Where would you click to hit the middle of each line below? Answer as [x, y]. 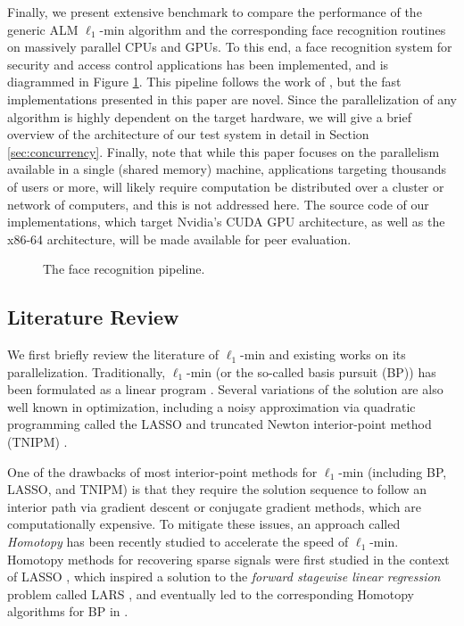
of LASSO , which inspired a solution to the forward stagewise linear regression [224, 577]
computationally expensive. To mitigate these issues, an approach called [204, 524]
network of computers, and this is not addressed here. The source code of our [218, 204]
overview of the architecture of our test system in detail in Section [188, 134]
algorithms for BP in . [68, 611]
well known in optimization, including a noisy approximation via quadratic [211, 406]
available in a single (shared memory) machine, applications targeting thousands [227, 169]
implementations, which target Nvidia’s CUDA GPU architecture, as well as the [226, 222]
